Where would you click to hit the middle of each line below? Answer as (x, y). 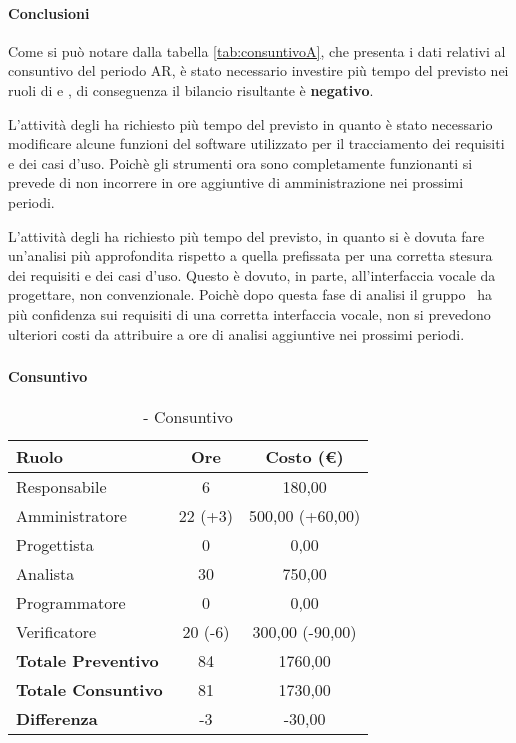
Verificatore (56, 632)
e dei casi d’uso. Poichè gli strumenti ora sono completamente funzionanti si (240, 162)
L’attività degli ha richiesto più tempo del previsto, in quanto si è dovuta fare (246, 235)
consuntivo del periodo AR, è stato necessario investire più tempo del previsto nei (258, 70)
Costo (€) (304, 457)
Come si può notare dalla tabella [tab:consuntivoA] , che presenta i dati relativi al (257, 50)
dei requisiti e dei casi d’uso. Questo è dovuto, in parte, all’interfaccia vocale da (252, 274)
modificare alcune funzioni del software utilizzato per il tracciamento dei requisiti (256, 143)
